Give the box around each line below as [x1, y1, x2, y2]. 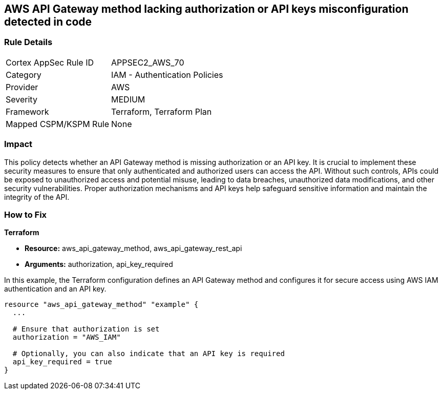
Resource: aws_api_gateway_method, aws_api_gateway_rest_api [25, 244, 242, 253]
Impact [4, 139, 33, 150]
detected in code [4, 15, 92, 28]
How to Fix [4, 209, 47, 220]
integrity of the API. [4, 192, 70, 201]
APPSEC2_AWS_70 [111, 57, 184, 68]
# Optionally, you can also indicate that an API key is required [12, 349, 285, 358]
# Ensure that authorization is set [12, 325, 160, 334]
